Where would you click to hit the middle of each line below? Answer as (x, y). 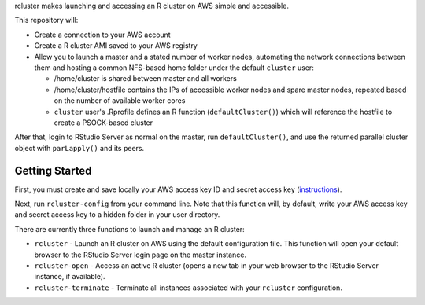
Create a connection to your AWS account (102, 35)
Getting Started (53, 170)
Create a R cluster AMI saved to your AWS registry (116, 46)
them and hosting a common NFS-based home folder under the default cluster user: (174, 68)
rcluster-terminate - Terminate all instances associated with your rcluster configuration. (188, 288)
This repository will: (46, 20)
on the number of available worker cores (120, 101)
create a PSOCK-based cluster (103, 123)
